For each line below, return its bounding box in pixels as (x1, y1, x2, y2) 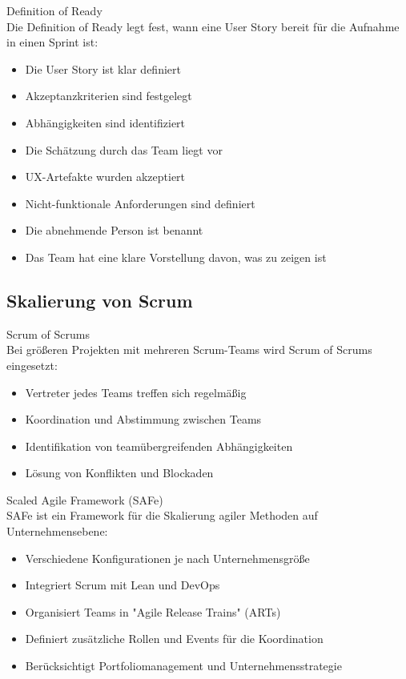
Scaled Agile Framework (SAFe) (6, 491, 163, 508)
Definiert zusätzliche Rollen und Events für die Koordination (25, 630, 324, 647)
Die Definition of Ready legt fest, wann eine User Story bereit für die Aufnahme (6, 18, 400, 34)
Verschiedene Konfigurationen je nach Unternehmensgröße (25, 549, 310, 566)
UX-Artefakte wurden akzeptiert (25, 168, 186, 185)
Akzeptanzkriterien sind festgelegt (25, 87, 192, 104)
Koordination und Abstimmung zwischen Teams (25, 411, 262, 428)
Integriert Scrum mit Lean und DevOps (25, 577, 220, 593)
